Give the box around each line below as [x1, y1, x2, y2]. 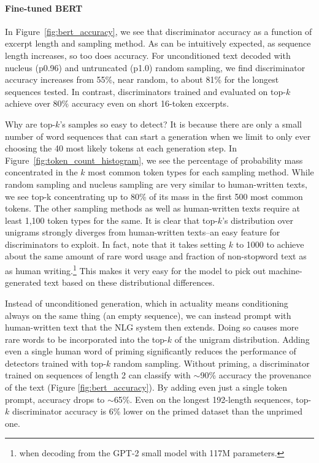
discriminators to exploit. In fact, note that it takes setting [5, 237, 226, 250]
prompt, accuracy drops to [5, 392, 105, 405]
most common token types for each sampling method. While [88, 166, 314, 178]
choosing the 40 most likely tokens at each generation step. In [5, 142, 237, 155]
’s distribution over [222, 213, 293, 226]
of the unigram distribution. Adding [174, 332, 310, 345]
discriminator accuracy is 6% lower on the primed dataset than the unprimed [12, 405, 302, 418]
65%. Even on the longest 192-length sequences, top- [113, 392, 312, 405]
